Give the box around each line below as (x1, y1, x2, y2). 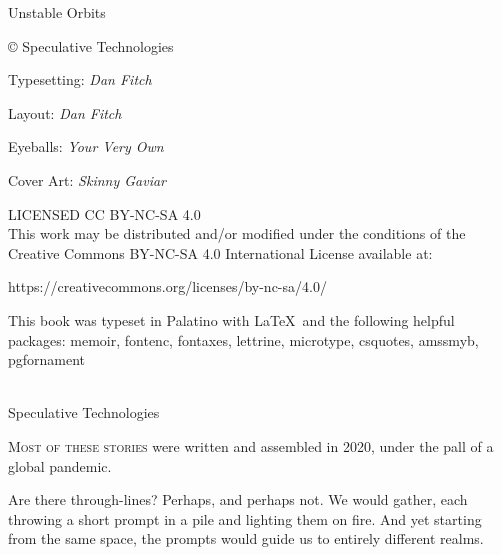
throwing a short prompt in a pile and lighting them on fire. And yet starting (8, 508, 482, 529)
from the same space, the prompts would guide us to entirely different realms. (8, 528, 484, 549)
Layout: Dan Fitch (8, 102, 122, 123)
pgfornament (8, 349, 86, 370)
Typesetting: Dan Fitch (8, 69, 152, 90)
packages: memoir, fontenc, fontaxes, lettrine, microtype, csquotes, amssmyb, (8, 329, 479, 350)
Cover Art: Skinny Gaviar (8, 169, 167, 190)
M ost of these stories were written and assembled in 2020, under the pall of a (8, 435, 494, 456)
